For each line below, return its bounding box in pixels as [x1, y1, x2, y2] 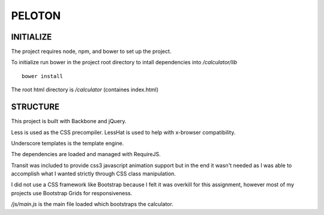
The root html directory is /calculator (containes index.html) [11, 86, 159, 93]
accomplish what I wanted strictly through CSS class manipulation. [11, 170, 176, 177]
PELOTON [11, 9, 61, 22]
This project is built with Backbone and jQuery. [11, 118, 127, 125]
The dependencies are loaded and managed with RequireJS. [11, 151, 161, 158]
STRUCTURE [11, 102, 60, 112]
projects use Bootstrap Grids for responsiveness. [11, 189, 133, 196]
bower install [22, 73, 63, 79]
